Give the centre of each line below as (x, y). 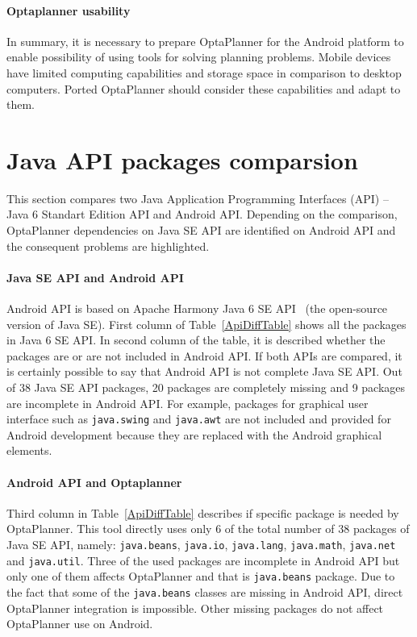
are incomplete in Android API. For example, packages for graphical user (188, 403)
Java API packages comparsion (182, 159)
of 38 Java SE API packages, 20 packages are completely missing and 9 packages (206, 387)
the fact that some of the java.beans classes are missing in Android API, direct (205, 592)
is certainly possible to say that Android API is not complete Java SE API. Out (204, 371)
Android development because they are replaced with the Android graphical (194, 434)
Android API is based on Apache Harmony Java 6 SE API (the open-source (197, 308)
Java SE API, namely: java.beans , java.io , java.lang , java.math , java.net (201, 545)
